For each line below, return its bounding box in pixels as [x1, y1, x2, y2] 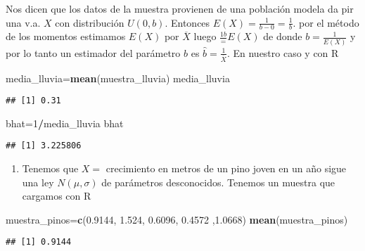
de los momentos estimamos [6, 29, 126, 44]
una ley [22, 174, 54, 189]
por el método [299, 15, 359, 30]
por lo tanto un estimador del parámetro [6, 45, 181, 60]
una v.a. [6, 15, 41, 30]
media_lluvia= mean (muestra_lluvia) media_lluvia [6, 70, 230, 85]
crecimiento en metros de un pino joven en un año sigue [105, 161, 347, 176]
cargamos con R [22, 188, 91, 203]
